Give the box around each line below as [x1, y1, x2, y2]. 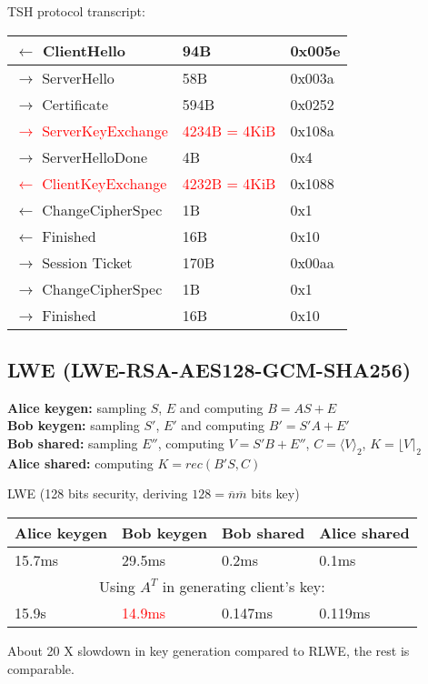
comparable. [7, 659, 75, 678]
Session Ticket [42, 251, 133, 273]
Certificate [42, 93, 109, 115]
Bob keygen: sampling [7, 416, 140, 435]
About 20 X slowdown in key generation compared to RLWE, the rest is [7, 640, 410, 659]
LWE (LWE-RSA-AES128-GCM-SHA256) [7, 355, 412, 383]
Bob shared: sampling [7, 433, 138, 452]
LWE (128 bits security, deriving [7, 484, 188, 503]
